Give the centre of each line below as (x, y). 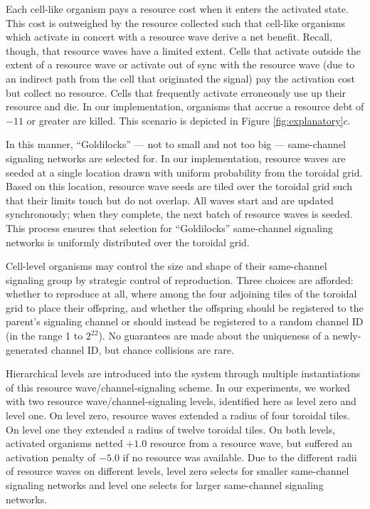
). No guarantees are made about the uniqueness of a (214, 336)
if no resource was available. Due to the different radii (240, 457)
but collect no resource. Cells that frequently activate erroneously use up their (176, 92)
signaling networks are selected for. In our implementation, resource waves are (176, 158)
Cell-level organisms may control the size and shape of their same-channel (166, 266)
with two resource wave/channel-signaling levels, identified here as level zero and (181, 401)
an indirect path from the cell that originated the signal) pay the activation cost (181, 78)
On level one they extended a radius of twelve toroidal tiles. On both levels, (171, 429)
